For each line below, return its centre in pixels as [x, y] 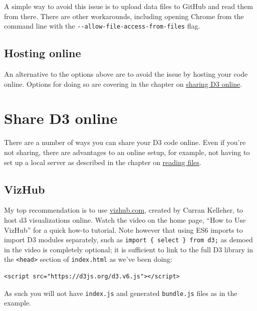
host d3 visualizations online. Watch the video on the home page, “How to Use [125, 219]
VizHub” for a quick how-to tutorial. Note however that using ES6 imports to [123, 229]
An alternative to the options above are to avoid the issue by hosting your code [126, 74]
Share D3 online [61, 118]
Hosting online [43, 53]
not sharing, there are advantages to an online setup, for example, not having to [127, 152]
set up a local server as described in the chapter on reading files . [103, 162]
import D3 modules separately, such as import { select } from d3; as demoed [128, 240]
